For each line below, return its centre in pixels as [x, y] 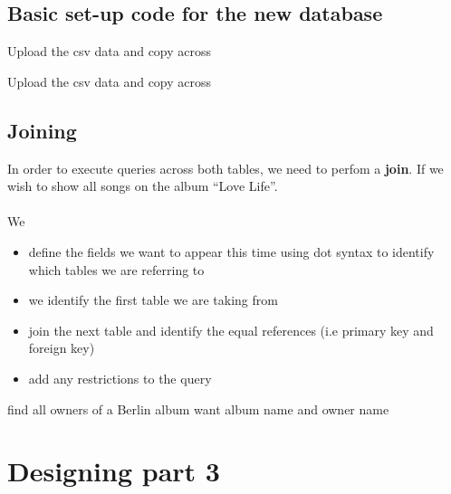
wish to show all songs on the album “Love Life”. [143, 186]
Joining [42, 130]
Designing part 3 [114, 471]
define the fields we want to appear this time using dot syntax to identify [231, 251]
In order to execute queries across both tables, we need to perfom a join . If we [225, 168]
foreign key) [62, 348]
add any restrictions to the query [120, 378]
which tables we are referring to [116, 269]
